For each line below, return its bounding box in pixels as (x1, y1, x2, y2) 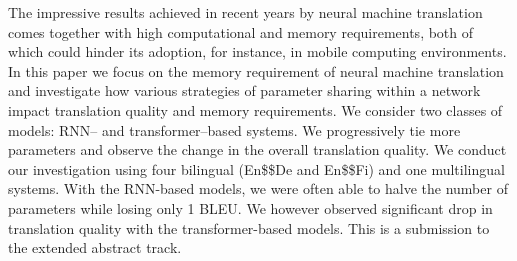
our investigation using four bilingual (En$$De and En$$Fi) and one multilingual (8, 158, 505, 179)
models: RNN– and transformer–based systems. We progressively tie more (8, 119, 461, 140)
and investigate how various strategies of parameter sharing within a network (8, 80, 481, 101)
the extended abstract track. (8, 237, 182, 258)
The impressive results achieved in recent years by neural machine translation (8, 2, 483, 22)
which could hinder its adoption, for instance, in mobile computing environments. (8, 41, 507, 62)
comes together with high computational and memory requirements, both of (8, 21, 474, 42)
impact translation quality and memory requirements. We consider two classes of (8, 99, 503, 120)
